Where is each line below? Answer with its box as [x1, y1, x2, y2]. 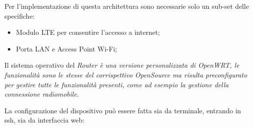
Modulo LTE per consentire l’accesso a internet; [16, 27, 160, 37]
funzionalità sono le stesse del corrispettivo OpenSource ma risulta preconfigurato [4, 69, 247, 79]
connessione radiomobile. [4, 89, 79, 99]
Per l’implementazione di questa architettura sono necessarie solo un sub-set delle [4, 1, 249, 11]
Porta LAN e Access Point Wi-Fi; [16, 43, 117, 53]
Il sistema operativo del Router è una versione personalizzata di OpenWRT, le [4, 60, 239, 70]
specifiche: [4, 10, 35, 21]
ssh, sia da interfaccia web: [4, 115, 85, 125]
